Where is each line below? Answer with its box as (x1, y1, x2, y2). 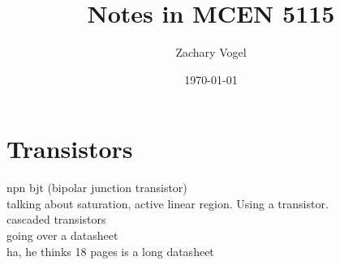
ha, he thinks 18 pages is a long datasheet (6, 242, 214, 259)
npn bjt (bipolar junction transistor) (6, 179, 187, 196)
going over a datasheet (6, 227, 118, 244)
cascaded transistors (6, 211, 106, 228)
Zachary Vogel (175, 44, 247, 61)
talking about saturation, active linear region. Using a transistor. (6, 194, 329, 212)
